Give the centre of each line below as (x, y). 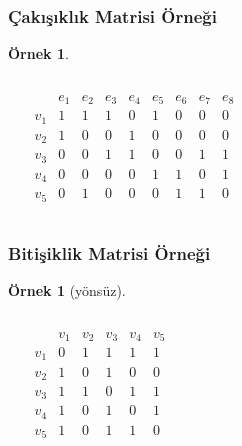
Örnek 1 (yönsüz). (67, 289)
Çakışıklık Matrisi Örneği (112, 15)
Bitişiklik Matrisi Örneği (109, 252)
